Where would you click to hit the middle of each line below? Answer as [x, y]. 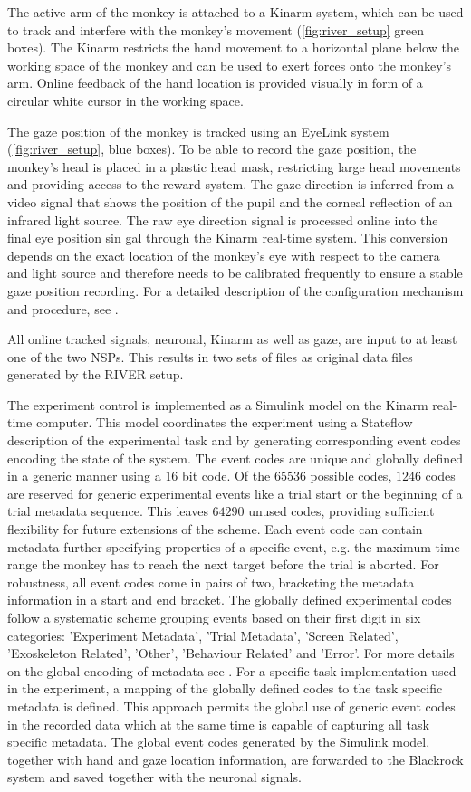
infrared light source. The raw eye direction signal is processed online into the [223, 219]
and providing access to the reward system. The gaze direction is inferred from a [231, 184]
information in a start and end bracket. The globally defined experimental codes [230, 600]
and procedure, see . [63, 308]
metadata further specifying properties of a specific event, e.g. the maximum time [234, 546]
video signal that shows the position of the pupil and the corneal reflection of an [230, 201]
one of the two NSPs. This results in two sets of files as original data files [210, 356]
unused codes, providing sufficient [341, 511]
